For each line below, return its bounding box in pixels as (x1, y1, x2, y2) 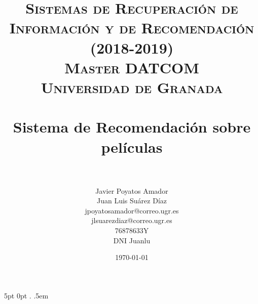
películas (101, 136, 163, 157)
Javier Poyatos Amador (95, 185, 168, 196)
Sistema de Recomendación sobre (13, 116, 251, 137)
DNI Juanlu (113, 235, 151, 245)
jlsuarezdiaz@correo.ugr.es (91, 215, 172, 226)
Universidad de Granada (41, 76, 223, 97)
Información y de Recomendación (9, 17, 254, 38)
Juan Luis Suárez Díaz (97, 195, 167, 206)
